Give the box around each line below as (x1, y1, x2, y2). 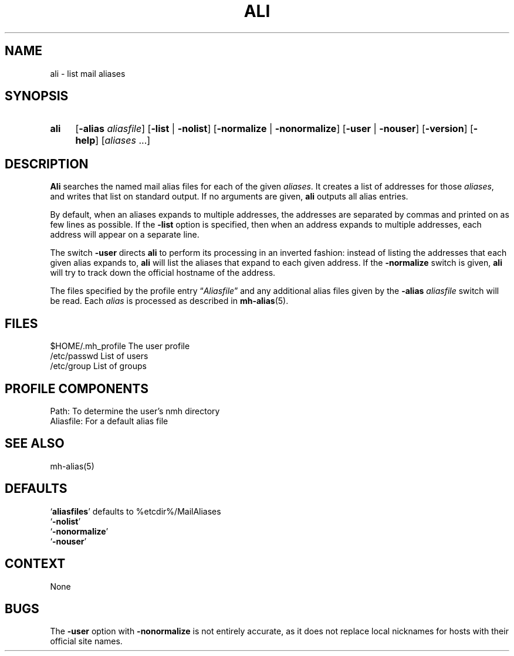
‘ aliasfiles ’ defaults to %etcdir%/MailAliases (50, 506, 221, 516)
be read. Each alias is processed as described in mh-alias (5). (50, 296, 289, 306)
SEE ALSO (5, 436, 65, 451)
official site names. (50, 636, 123, 647)
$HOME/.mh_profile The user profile (50, 341, 190, 351)
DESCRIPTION (5, 156, 89, 171)
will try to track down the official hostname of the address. (50, 268, 276, 278)
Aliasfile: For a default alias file (50, 415, 168, 426)
